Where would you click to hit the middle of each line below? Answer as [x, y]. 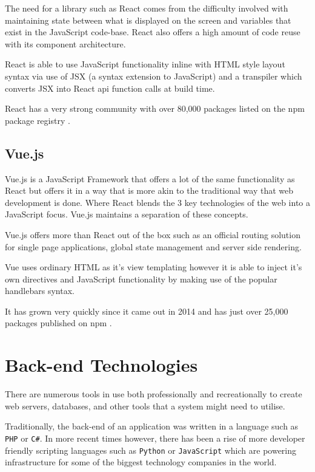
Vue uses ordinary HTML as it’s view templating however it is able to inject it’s [154, 267]
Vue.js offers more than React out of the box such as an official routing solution [153, 234]
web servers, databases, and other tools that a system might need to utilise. [145, 405]
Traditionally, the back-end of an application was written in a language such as [152, 426]
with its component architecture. [65, 43]
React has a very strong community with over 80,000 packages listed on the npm [155, 108]
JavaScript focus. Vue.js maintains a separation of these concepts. [127, 214]
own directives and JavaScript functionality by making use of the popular [141, 279]
